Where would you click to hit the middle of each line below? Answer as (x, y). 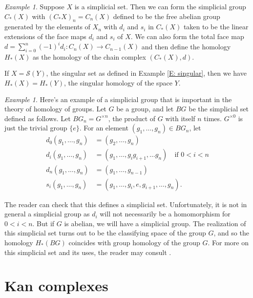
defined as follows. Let (38, 118)
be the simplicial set (219, 109)
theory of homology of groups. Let (55, 109)
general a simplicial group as (47, 214)
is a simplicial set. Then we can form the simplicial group (160, 6)
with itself (180, 118)
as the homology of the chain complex (89, 56)
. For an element (104, 128)
